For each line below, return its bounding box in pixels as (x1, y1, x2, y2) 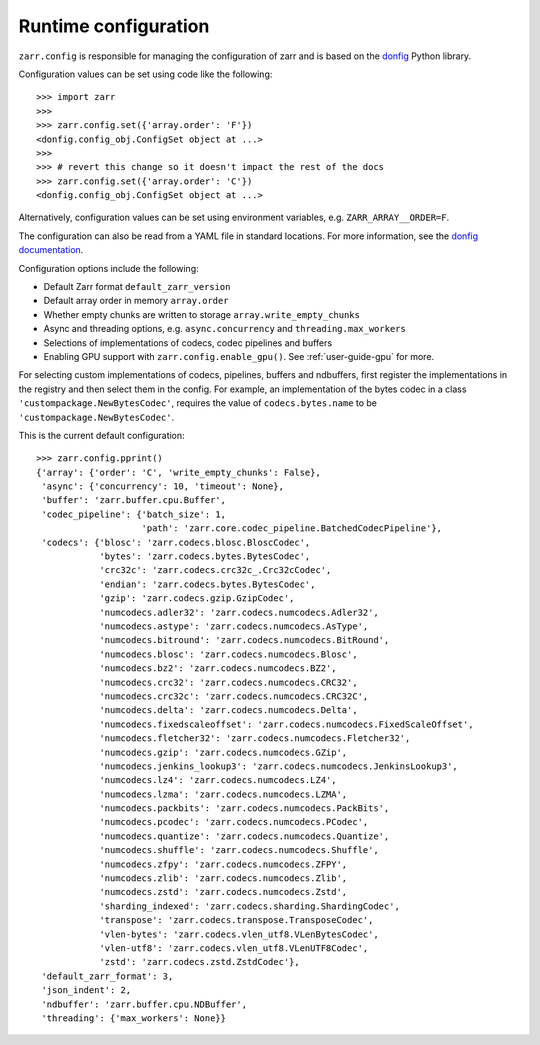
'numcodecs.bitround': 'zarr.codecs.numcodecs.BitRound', (99, 635, 390, 646)
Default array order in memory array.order (43, 295, 229, 307)
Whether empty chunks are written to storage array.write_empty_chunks (43, 308, 360, 320)
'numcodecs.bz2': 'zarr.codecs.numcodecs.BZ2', (99, 663, 337, 674)
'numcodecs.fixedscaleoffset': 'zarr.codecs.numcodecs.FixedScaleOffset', (99, 718, 474, 730)
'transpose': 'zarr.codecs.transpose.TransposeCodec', (99, 915, 374, 926)
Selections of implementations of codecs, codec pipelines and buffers (43, 336, 333, 349)
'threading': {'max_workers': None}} (41, 1012, 227, 1024)
